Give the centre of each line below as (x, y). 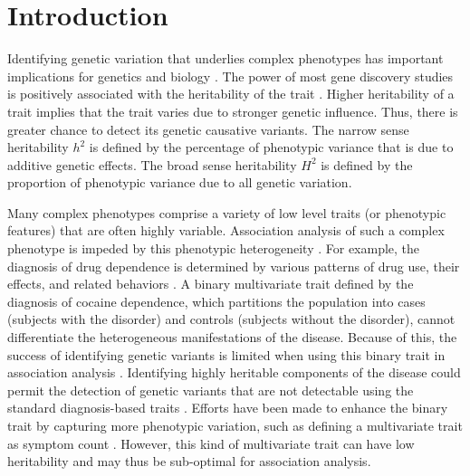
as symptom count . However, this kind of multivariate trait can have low (211, 443)
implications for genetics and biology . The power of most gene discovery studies (230, 76)
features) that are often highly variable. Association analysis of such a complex (226, 230)
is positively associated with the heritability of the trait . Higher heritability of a (231, 94)
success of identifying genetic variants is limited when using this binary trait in (226, 354)
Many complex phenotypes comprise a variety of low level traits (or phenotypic (227, 212)
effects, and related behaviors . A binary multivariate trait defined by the (211, 284)
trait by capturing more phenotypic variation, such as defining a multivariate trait (235, 425)
